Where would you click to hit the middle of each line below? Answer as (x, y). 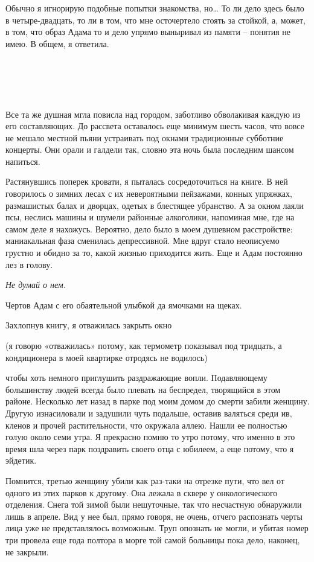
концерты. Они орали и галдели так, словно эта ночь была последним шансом (150, 149)
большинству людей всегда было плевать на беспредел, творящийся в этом (143, 389)
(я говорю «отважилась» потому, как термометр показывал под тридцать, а (144, 345)
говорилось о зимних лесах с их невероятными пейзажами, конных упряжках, (149, 193)
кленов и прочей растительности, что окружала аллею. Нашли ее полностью (146, 425)
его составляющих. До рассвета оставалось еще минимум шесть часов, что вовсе (155, 126)
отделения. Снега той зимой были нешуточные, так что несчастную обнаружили (154, 504)
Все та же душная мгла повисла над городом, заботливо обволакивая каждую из (153, 114)
